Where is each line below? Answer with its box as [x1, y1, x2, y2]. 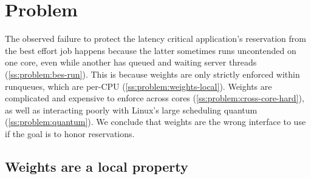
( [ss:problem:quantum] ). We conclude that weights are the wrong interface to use [5, 115, 306, 128]
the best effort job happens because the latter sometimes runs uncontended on [5, 44, 296, 56]
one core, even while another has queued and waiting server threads [5, 56, 257, 69]
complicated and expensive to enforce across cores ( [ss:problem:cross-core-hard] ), [5, 92, 304, 104]
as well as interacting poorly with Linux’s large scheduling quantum [5, 103, 258, 116]
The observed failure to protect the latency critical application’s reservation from [5, 32, 306, 45]
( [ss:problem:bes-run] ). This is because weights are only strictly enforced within [5, 67, 300, 80]
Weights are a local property [5, 157, 188, 175]
